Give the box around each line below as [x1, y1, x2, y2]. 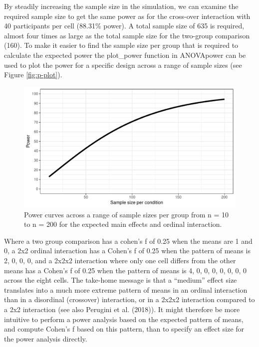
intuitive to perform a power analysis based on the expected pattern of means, [4, 314, 244, 324]
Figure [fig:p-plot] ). [4, 69, 62, 80]
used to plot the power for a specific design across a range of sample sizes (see [4, 59, 242, 70]
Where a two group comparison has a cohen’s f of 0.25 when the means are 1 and [4, 235, 253, 246]
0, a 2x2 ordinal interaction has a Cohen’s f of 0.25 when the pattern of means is [4, 245, 251, 256]
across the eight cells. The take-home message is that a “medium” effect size [4, 275, 237, 285]
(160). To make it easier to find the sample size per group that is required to [4, 40, 239, 50]
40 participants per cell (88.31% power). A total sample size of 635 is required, [4, 20, 245, 31]
